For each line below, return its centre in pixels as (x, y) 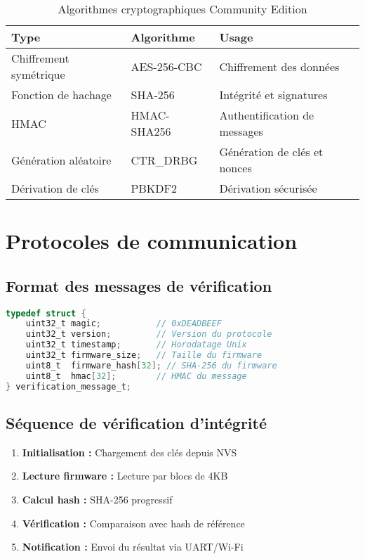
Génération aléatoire (61, 160)
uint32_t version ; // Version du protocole (149, 334)
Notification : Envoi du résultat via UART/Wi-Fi (133, 547)
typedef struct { (46, 313)
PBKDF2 (154, 188)
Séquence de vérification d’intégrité (137, 422)
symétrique (38, 74)
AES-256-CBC (166, 66)
